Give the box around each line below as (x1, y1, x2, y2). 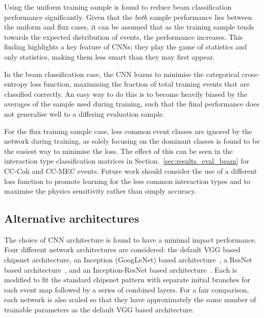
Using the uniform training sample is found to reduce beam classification (4, 2, 232, 12)
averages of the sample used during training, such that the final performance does (4, 98, 259, 109)
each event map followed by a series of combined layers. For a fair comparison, (4, 284, 249, 295)
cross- (242, 68, 259, 79)
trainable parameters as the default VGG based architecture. (4, 304, 195, 315)
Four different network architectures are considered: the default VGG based (4, 244, 241, 255)
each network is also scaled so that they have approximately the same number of (4, 294, 256, 305)
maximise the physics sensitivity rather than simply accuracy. (4, 185, 197, 196)
